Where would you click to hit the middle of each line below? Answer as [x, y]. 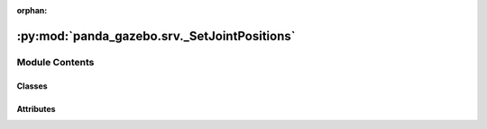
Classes [32, 86]
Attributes [36, 108]
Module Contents [55, 62]
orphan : [32, 10]
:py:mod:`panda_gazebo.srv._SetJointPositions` [156, 36]
